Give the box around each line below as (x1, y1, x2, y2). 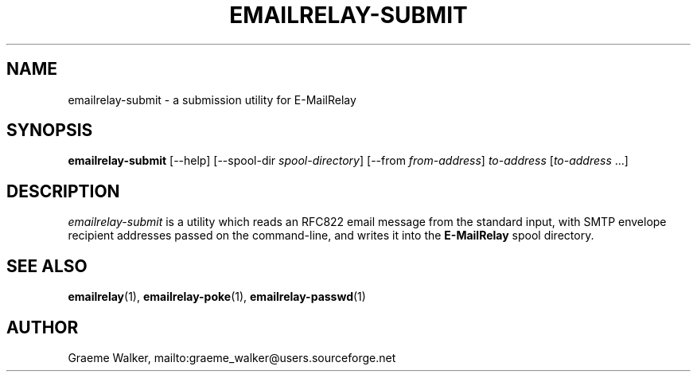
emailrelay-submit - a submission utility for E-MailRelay (68, 92, 356, 107)
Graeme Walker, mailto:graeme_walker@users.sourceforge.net (68, 350, 396, 364)
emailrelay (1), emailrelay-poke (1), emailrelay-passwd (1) (68, 290, 366, 304)
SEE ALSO (6, 255, 88, 276)
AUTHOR (6, 317, 79, 337)
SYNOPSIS (6, 120, 93, 141)
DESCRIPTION (6, 181, 120, 201)
